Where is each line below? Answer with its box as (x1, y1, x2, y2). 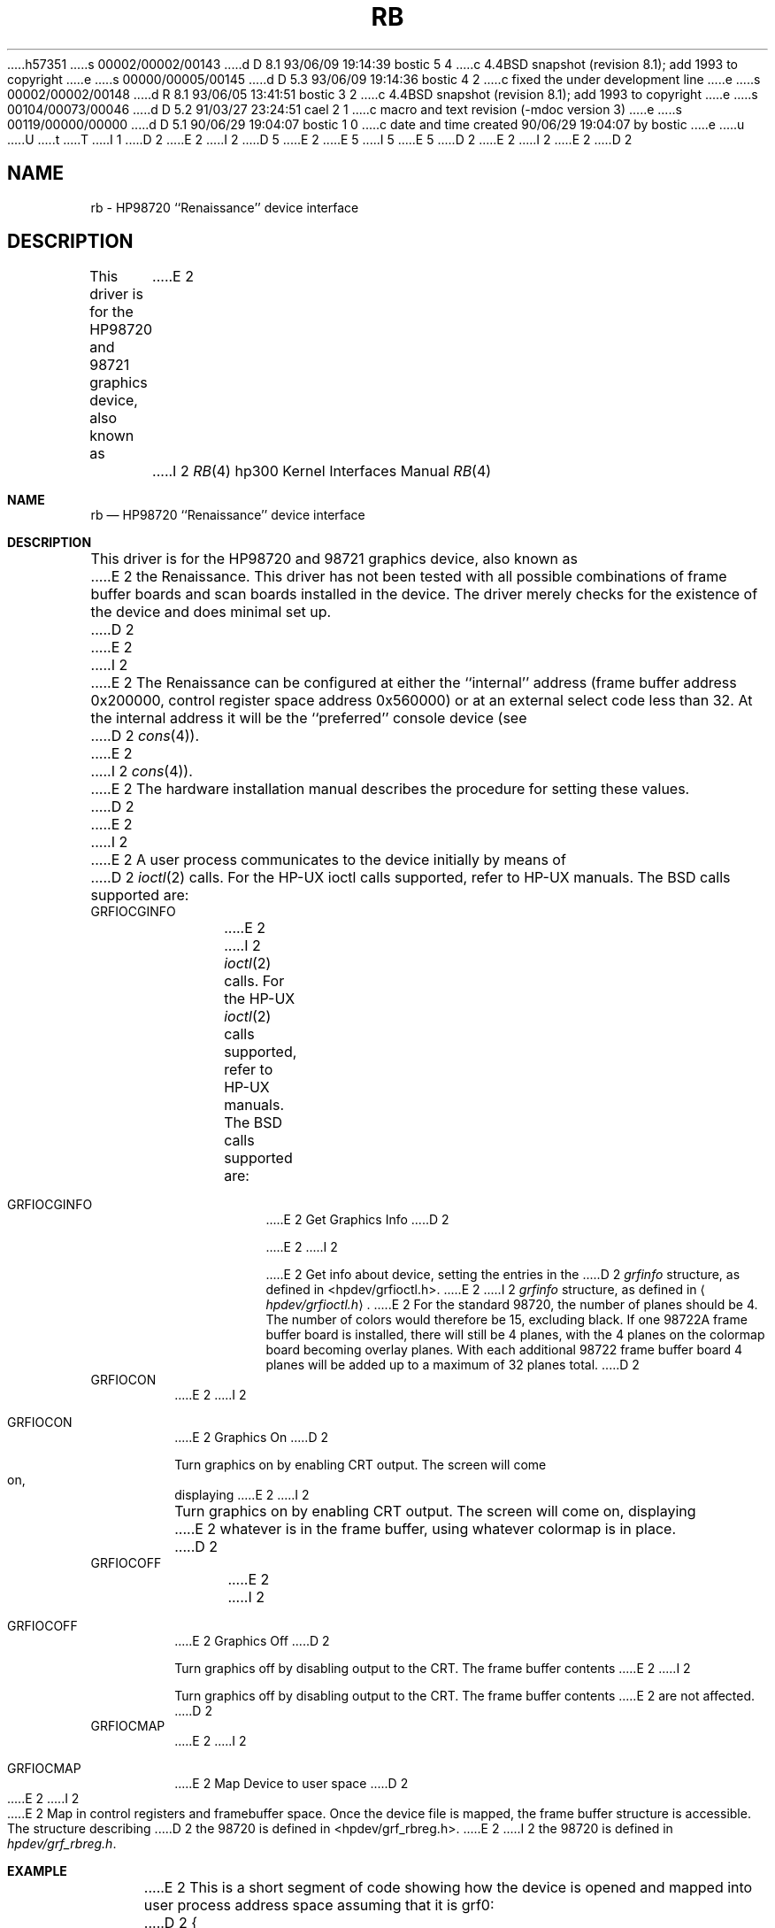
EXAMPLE (7, 1863, 67, 1879)
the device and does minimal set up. (90, 603, 332, 621)
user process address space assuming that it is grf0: (143, 1896, 495, 1915)
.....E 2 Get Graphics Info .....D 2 (265, 1212, 449, 1228)
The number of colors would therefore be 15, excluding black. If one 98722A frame (265, 1312, 748, 1328)
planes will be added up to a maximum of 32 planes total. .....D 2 (265, 1357, 640, 1373)
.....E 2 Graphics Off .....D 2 (174, 1633, 330, 1649)
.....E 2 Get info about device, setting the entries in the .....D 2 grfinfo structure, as (265, 1267, 740, 1283)
